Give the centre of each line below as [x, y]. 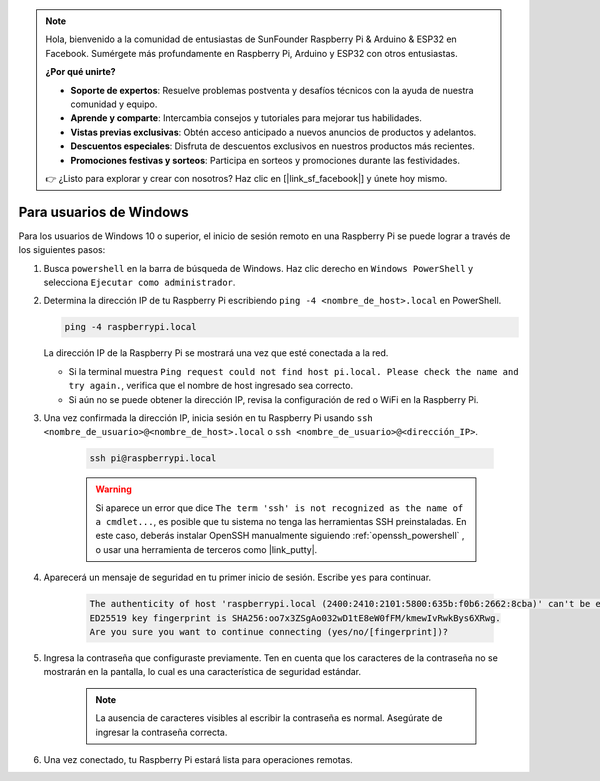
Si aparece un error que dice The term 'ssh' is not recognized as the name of [279, 507]
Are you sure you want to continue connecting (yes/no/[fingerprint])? [269, 631]
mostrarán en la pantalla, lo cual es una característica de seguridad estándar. [202, 672]
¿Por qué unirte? [80, 72]
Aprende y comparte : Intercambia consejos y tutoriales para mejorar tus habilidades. [246, 118]
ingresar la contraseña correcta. [161, 732]
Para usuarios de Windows [103, 211]
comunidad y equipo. [114, 104]
